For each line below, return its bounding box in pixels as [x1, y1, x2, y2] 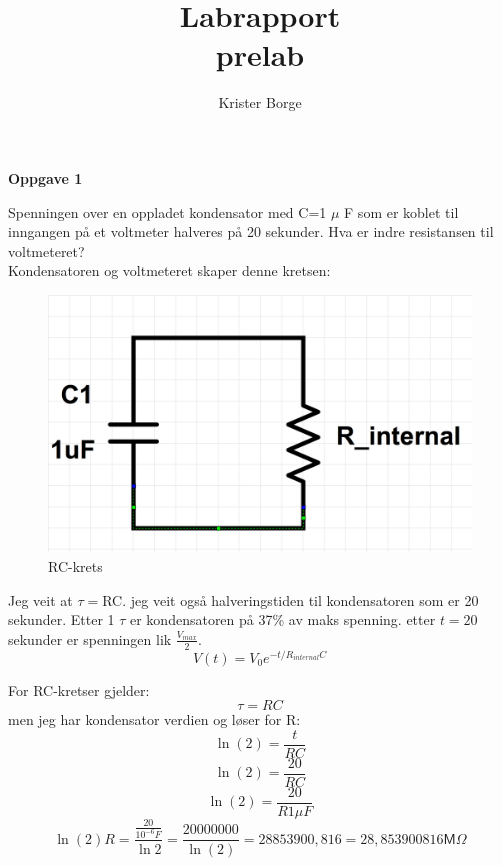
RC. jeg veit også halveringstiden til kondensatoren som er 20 [102, 589, 479, 610]
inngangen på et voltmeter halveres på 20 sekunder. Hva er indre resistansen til [8, 221, 494, 242]
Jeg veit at [8, 589, 73, 610]
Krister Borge [218, 92, 302, 113]
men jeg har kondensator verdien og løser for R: [8, 709, 301, 730]
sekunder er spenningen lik [8, 628, 172, 649]
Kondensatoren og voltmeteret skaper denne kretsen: [8, 260, 331, 281]
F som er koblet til [344, 201, 459, 222]
